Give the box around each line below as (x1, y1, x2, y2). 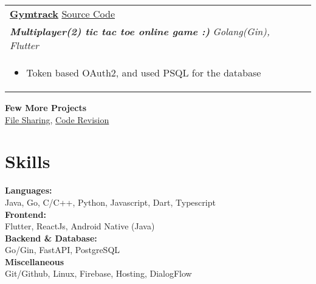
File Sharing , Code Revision (5, 113, 109, 126)
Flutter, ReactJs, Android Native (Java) (5, 220, 155, 232)
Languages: (5, 184, 52, 197)
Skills (5, 149, 50, 174)
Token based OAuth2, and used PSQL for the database (26, 66, 261, 79)
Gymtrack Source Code (10, 7, 115, 21)
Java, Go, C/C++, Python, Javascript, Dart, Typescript (5, 195, 216, 208)
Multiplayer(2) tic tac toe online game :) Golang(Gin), (10, 24, 270, 38)
